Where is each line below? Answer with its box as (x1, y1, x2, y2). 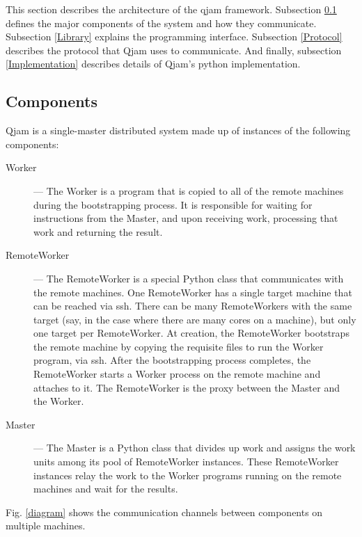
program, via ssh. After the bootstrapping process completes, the (33, 353, 311, 367)
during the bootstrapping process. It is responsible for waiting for (33, 197, 313, 211)
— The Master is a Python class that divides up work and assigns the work (33, 440, 356, 455)
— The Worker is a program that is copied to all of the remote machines (33, 183, 344, 198)
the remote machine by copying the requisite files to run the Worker (33, 339, 324, 353)
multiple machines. (6, 518, 86, 533)
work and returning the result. (33, 224, 163, 239)
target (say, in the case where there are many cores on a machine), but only (33, 312, 356, 326)
